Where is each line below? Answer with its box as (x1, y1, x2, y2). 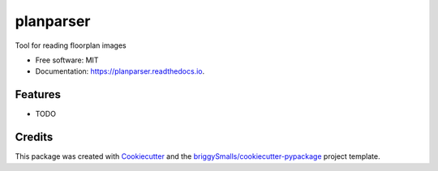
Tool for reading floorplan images (15, 41, 127, 50)
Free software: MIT (35, 55, 99, 65)
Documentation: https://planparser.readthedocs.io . (35, 66, 205, 76)
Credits (15, 130, 54, 144)
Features (15, 88, 61, 101)
